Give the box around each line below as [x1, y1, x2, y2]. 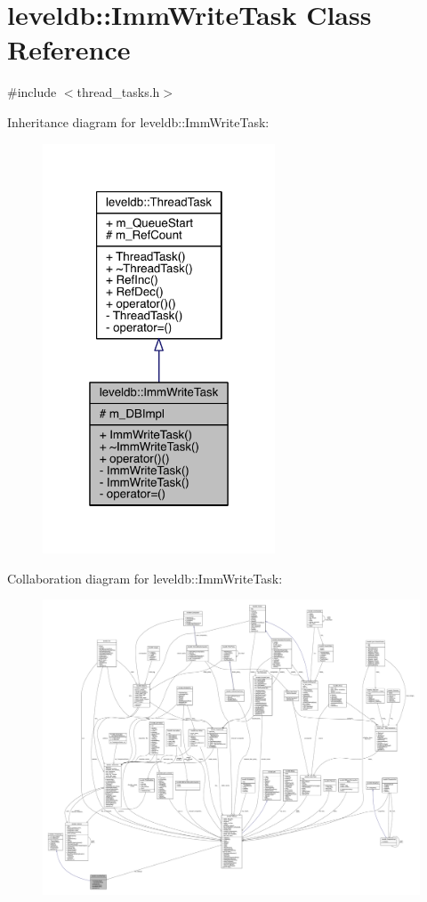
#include [7, 83, 57, 101]
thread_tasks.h [77, 83, 160, 101]
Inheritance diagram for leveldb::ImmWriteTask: [7, 112, 270, 131]
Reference [7, 31, 131, 68]
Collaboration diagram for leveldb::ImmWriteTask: [7, 568, 283, 587]
